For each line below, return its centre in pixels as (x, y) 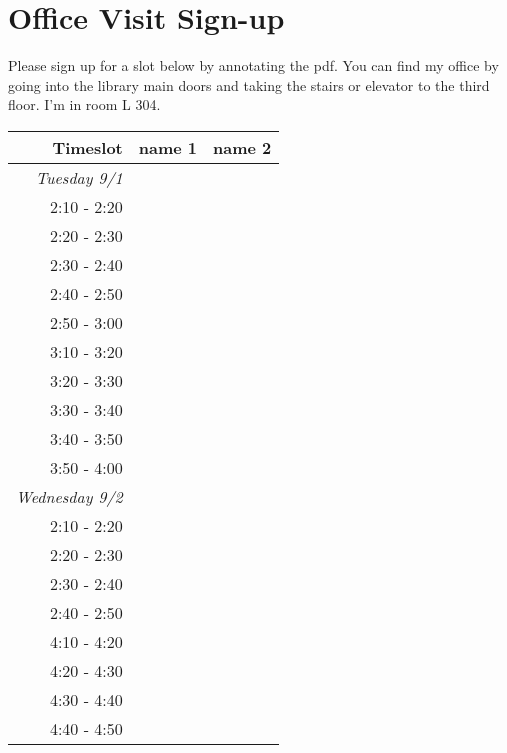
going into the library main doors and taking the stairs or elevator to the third (249, 84)
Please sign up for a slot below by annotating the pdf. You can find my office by (253, 65)
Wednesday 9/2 (69, 496)
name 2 (242, 147)
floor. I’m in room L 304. (84, 104)
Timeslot (87, 147)
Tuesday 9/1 (79, 177)
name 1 (168, 147)
